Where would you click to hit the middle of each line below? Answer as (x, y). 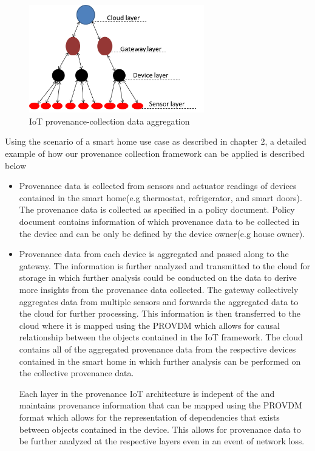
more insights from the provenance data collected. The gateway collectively (159, 289)
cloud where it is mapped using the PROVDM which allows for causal (149, 325)
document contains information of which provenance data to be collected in (159, 221)
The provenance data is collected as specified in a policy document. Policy (157, 209)
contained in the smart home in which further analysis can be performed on (160, 361)
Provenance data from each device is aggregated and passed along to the (154, 254)
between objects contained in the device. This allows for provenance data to (160, 429)
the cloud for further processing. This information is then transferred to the (160, 313)
